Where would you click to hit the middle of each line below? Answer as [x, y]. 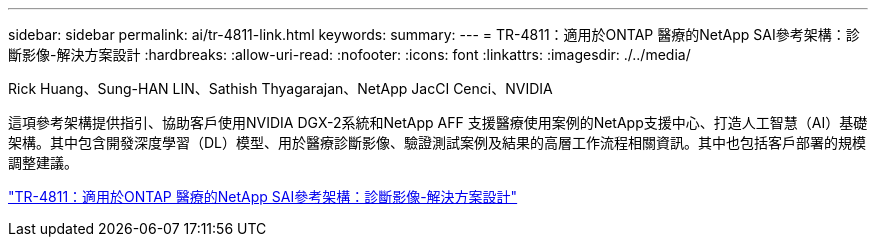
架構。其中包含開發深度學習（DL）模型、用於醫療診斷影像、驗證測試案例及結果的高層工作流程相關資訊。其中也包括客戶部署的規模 [437, 142]
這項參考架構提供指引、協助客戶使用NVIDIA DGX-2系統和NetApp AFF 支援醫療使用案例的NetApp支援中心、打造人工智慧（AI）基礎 [438, 122]
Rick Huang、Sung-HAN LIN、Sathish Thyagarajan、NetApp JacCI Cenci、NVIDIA [280, 88]
